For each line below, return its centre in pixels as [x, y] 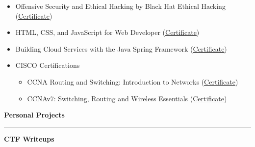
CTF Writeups [29, 138]
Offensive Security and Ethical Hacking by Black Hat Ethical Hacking [120, 6]
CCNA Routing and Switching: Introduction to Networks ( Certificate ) [133, 81]
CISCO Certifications [48, 65]
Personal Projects [34, 115]
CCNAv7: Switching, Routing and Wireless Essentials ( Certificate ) [127, 98]
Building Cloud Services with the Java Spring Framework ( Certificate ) [121, 48]
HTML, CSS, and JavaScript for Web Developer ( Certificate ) [107, 32]
